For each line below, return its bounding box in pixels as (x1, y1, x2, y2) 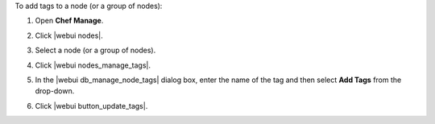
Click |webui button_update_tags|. (35, 101, 148, 110)
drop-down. (35, 86, 75, 96)
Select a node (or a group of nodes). (35, 45, 156, 56)
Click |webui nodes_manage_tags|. (35, 60, 151, 70)
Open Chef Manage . (35, 16, 104, 26)
